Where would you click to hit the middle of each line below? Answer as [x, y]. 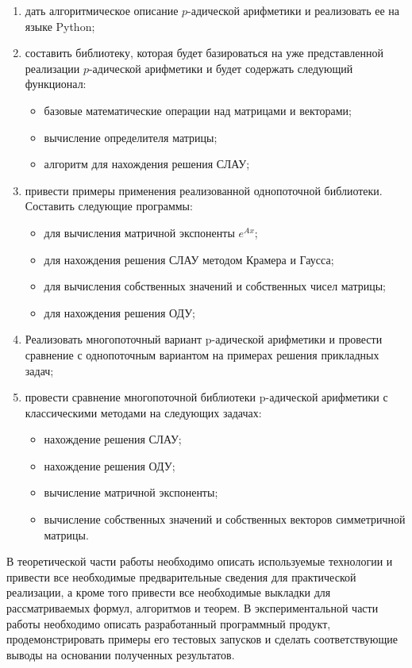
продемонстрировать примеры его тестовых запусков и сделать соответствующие [202, 639]
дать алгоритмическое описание [102, 10]
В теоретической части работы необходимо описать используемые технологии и [200, 561]
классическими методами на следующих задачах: [143, 412]
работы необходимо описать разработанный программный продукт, [169, 623]
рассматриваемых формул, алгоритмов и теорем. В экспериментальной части [193, 608]
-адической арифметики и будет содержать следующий [221, 68]
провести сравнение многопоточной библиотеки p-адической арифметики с [206, 397]
